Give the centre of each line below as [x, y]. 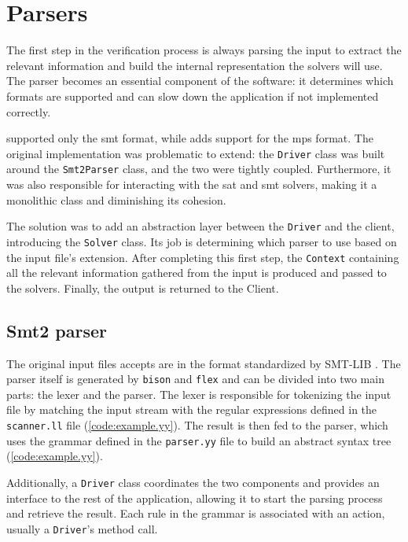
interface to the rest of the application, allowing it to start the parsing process [195, 498]
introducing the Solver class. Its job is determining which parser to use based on [202, 241]
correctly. [29, 111]
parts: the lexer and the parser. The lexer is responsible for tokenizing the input [199, 394]
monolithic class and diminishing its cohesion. [116, 199]
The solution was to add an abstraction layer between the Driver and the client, [200, 226]
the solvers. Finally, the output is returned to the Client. [143, 288]
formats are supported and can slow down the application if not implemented [193, 96]
